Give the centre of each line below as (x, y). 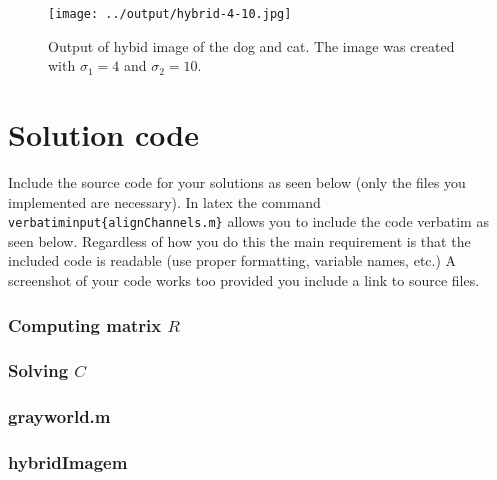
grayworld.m (59, 416)
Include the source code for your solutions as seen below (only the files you (237, 181)
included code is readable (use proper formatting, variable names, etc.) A (232, 260)
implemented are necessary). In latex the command (164, 201)
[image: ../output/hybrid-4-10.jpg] (170, 14)
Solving (38, 370)
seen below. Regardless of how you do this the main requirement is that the (239, 240)
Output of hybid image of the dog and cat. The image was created (251, 45)
